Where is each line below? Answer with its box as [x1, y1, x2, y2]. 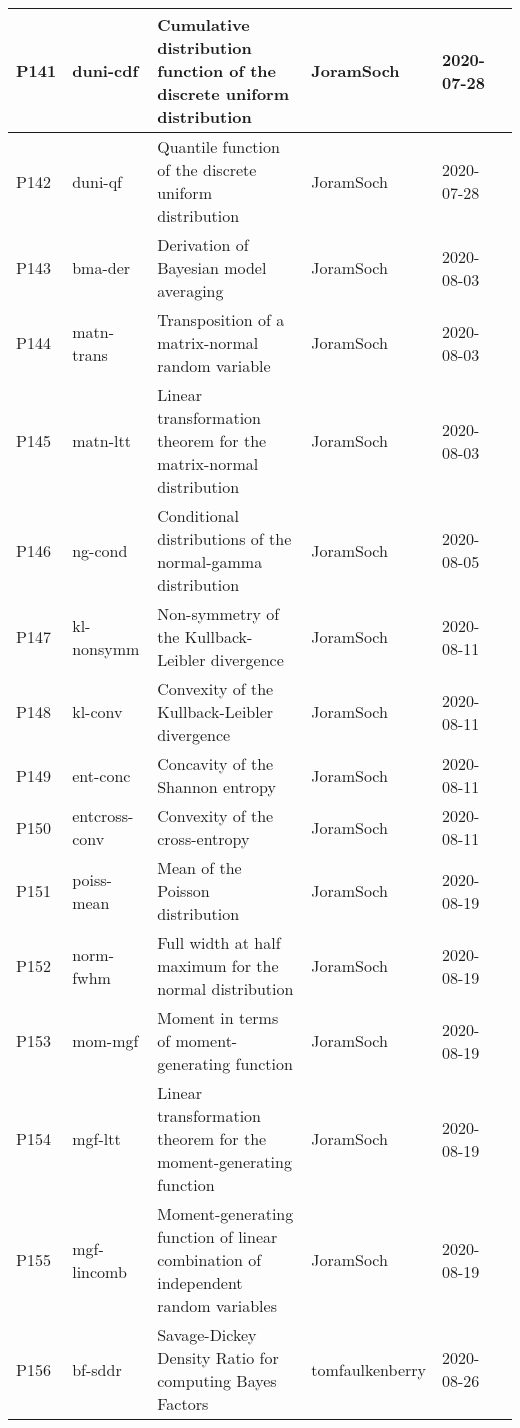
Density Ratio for [157, 1346, 279, 1369]
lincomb [72, 1259, 127, 1283]
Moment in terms [157, 1006, 279, 1029]
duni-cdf [72, 59, 139, 82]
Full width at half [157, 931, 281, 954]
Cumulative [157, 13, 250, 36]
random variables [157, 1294, 277, 1317]
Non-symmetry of [157, 602, 280, 625]
